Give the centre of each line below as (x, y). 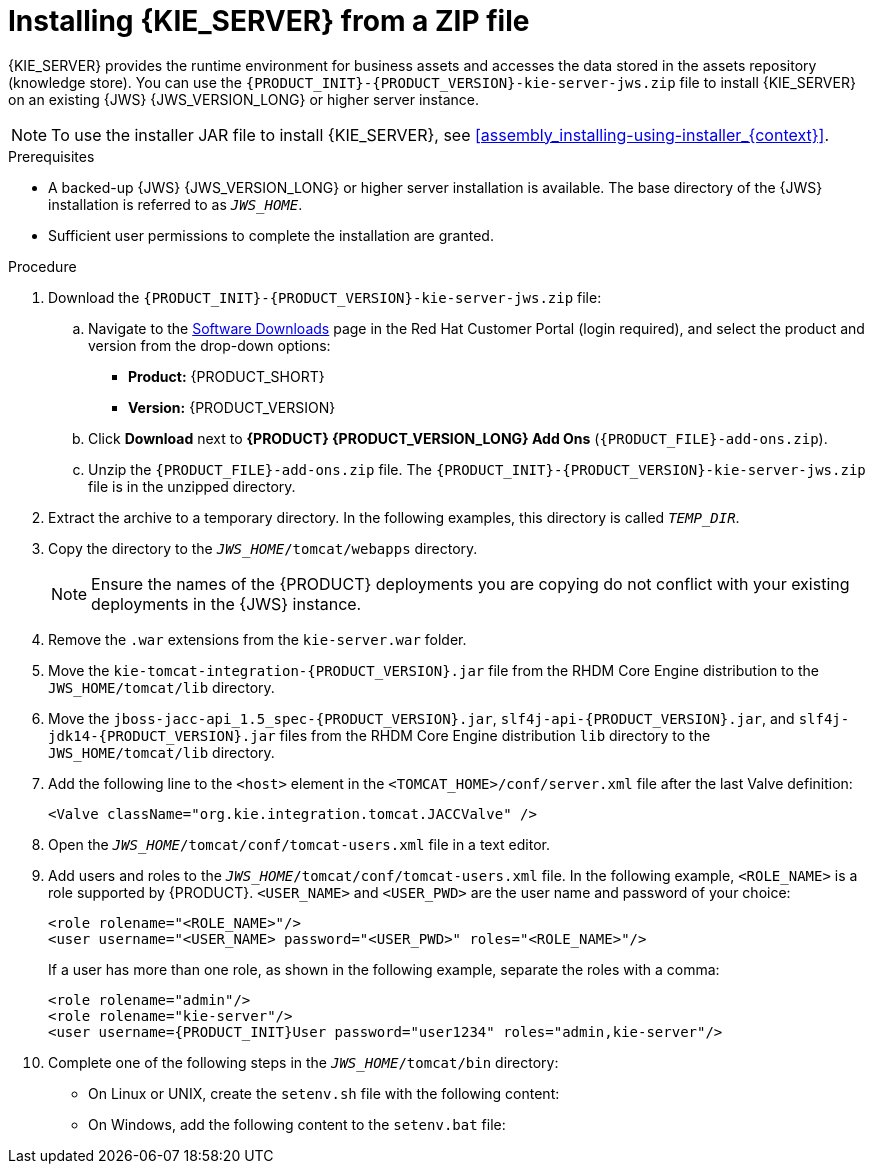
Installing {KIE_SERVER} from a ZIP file (269, 21)
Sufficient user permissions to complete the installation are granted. (271, 235)
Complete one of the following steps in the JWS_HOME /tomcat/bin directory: (303, 1062)
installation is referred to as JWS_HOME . (175, 204)
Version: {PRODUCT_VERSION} (232, 407)
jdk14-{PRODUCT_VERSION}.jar (162, 735)
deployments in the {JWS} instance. (226, 603)
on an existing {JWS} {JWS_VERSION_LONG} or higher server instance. (243, 99)
